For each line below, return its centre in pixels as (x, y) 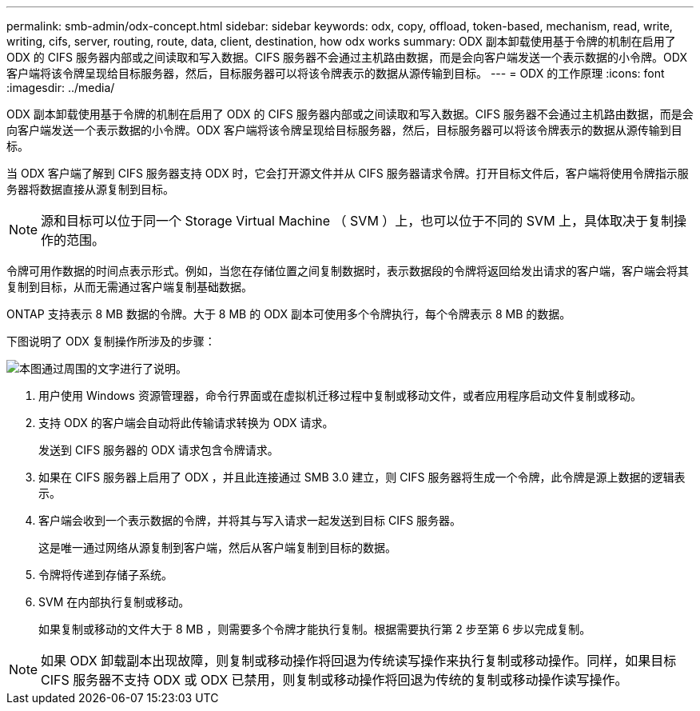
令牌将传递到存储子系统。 (105, 575)
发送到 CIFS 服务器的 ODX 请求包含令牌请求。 (159, 450)
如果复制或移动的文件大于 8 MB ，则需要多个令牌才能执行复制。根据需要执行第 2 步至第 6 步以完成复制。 (315, 629)
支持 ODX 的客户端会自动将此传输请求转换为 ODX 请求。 (186, 423)
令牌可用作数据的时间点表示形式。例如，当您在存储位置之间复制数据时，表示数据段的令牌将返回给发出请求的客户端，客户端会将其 (348, 271)
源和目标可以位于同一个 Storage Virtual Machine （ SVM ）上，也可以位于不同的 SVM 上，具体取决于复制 (358, 221)
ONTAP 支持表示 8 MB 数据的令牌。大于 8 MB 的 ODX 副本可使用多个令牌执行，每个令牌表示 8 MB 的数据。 (289, 314)
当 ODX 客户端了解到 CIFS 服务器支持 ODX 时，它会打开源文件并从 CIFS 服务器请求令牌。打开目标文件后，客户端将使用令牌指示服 (348, 173)
